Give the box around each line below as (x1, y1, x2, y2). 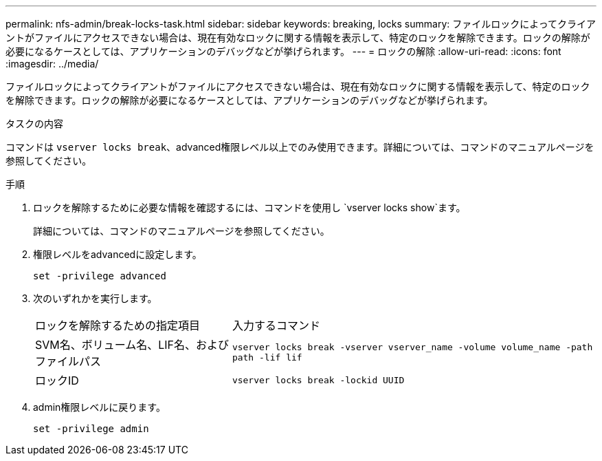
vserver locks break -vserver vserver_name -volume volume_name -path (232, 342, 593, 352)
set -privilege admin (33, 423, 149, 434)
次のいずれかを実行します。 (33, 292, 157, 304)
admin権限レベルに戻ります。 (33, 401, 166, 413)
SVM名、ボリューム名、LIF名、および (35, 338, 230, 352)
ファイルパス (35, 354, 102, 368)
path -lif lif (232, 352, 302, 363)
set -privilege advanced (33, 270, 166, 281)
